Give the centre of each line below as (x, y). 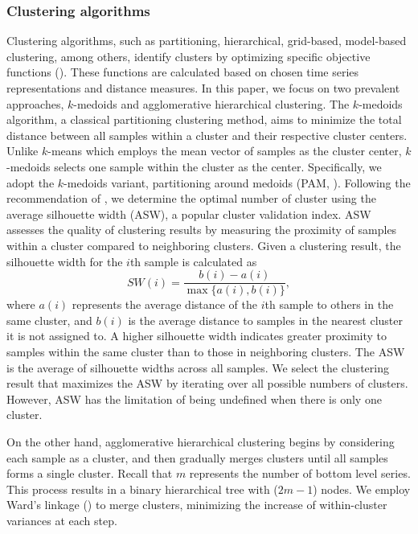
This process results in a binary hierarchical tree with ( (142, 489)
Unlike (23, 151)
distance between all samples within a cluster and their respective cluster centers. (207, 135)
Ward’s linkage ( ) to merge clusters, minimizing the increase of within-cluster (197, 505)
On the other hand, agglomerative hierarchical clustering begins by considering (201, 441)
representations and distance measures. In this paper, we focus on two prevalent (203, 88)
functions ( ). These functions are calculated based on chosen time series (183, 72)
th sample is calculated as (193, 261)
